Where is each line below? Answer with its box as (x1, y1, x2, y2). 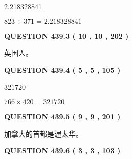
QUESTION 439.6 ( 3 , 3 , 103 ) (4, 145, 121, 156)
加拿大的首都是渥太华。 (4, 128, 83, 139)
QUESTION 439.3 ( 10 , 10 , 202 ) (4, 30, 129, 41)
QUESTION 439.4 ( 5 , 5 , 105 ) (4, 64, 121, 75)
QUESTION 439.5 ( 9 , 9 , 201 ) (4, 111, 121, 121)
